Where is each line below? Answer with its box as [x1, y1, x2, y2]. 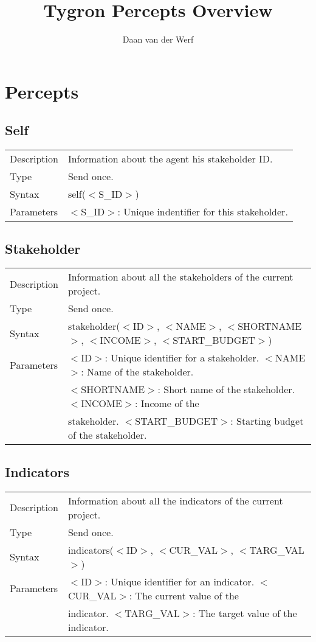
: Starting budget [230, 414, 304, 428]
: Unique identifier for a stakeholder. [105, 351, 259, 365]
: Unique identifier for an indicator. [105, 574, 255, 588]
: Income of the [134, 396, 199, 411]
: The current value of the [129, 588, 239, 602]
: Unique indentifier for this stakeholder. [117, 204, 288, 219]
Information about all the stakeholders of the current [67, 270, 294, 284]
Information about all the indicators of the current [67, 493, 283, 508]
